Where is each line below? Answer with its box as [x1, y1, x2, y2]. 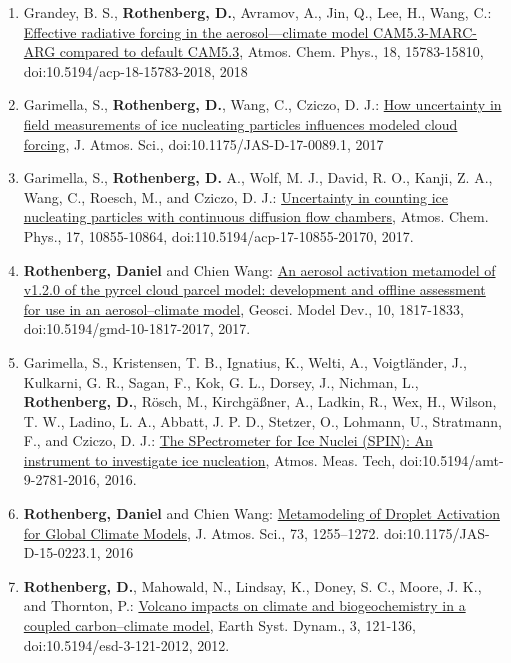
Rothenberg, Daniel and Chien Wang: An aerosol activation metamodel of [23, 259, 496, 280]
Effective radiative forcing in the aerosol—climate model [23, 21, 369, 42]
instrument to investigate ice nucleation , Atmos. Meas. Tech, [23, 449, 396, 470]
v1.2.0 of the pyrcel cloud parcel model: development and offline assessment [23, 279, 486, 300]
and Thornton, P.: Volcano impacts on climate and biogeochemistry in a [23, 595, 466, 616]
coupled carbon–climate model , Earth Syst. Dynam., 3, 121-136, [23, 615, 416, 636]
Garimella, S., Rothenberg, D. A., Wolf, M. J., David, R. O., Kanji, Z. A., [23, 167, 493, 188]
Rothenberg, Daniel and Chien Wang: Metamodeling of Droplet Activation [23, 503, 500, 524]
